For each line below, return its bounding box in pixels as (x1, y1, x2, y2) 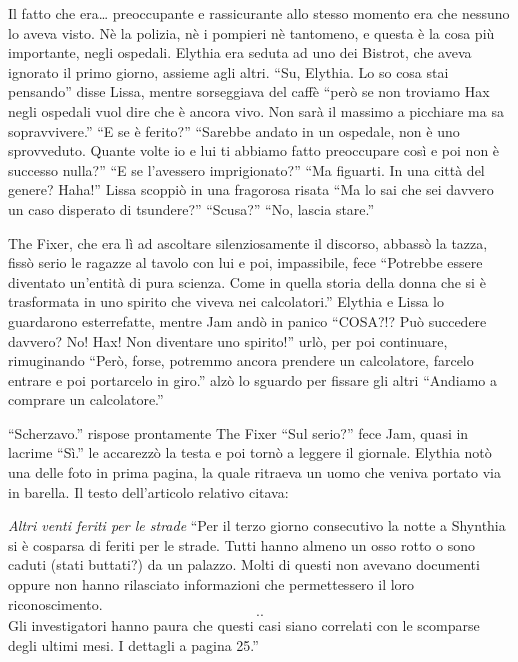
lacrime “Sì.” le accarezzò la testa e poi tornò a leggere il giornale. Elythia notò (8, 442, 492, 463)
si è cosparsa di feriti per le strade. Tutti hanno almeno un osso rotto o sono (8, 534, 475, 555)
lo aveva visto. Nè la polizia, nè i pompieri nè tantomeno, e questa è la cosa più (8, 22, 495, 43)
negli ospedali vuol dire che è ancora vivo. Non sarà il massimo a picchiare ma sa (8, 100, 504, 121)
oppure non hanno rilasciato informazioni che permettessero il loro (8, 574, 415, 595)
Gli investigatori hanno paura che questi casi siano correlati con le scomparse (8, 615, 480, 636)
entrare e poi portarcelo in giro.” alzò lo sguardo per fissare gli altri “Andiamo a (8, 369, 498, 390)
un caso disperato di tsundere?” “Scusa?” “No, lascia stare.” (8, 198, 375, 219)
